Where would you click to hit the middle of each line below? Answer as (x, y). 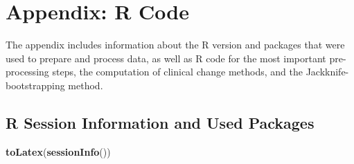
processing (27, 72)
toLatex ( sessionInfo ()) (58, 151)
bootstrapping (35, 85)
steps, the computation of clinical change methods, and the (177, 72)
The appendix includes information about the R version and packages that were (175, 45)
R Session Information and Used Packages (160, 122)
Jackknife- (327, 72)
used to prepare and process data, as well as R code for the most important (166, 58)
